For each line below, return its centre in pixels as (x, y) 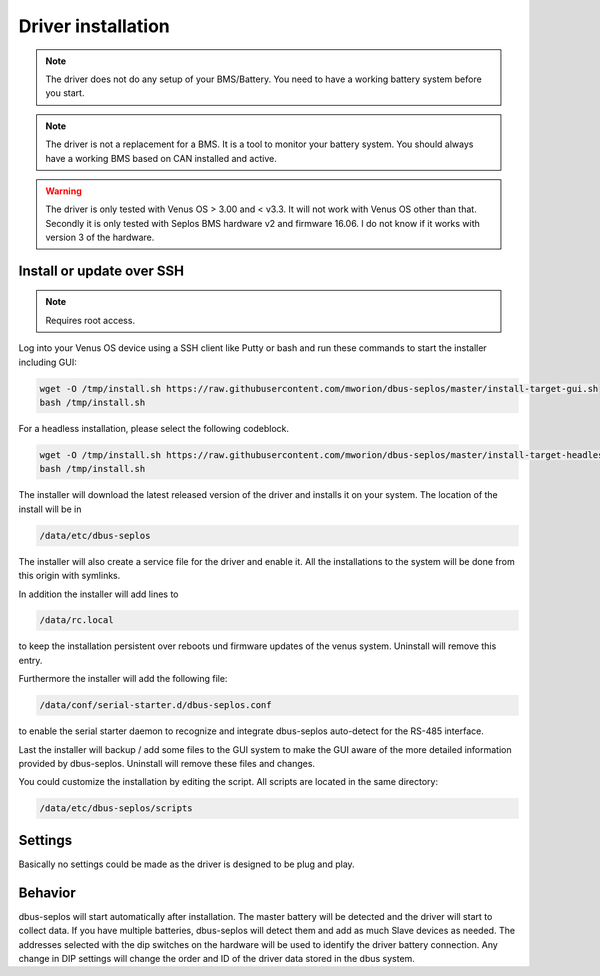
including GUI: (47, 362)
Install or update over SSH (101, 270)
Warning (63, 191)
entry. (30, 660)
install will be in (50, 509)
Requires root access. (90, 320)
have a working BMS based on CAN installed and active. (161, 158)
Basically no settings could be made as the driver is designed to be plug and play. (186, 864)
